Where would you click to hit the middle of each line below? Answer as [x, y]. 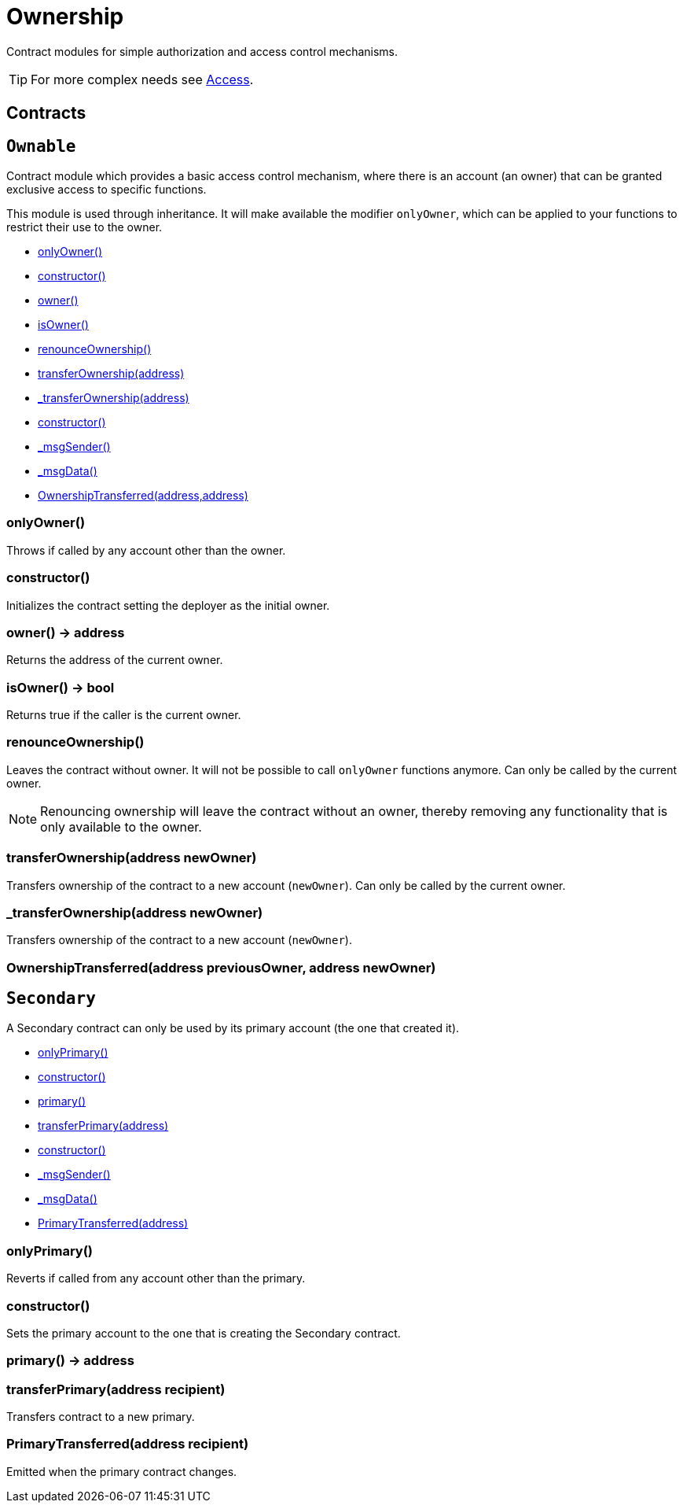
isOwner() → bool [61, 687]
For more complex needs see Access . [142, 79]
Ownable [41, 146]
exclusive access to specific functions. [106, 190]
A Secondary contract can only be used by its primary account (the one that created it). [233, 1028]
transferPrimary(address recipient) [116, 1389]
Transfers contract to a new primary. [101, 1417]
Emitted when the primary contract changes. [122, 1471]
